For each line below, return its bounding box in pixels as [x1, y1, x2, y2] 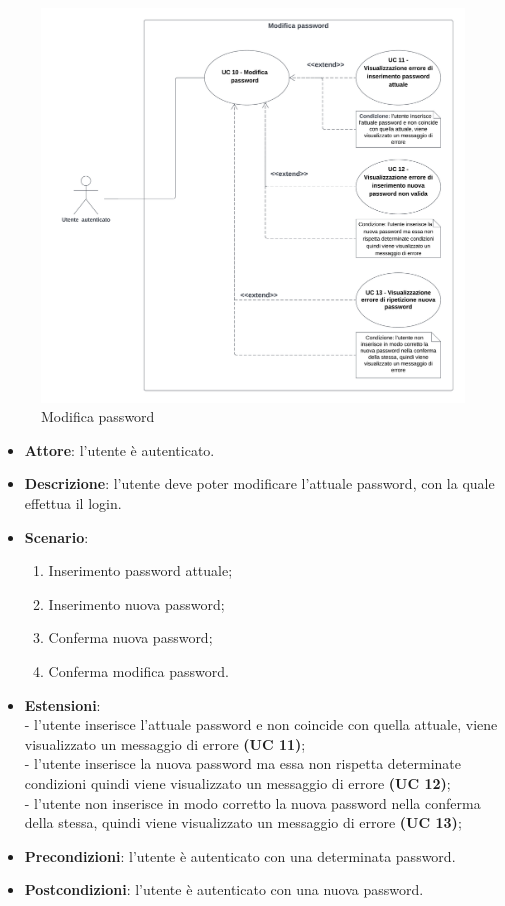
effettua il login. [24, 492, 122, 513]
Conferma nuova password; [48, 627, 213, 648]
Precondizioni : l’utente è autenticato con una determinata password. [24, 845, 456, 866]
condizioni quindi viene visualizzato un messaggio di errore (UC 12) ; [24, 772, 451, 793]
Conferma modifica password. [48, 660, 229, 681]
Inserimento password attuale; [48, 560, 233, 581]
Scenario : [24, 526, 89, 547]
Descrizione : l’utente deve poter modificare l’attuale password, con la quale [24, 473, 495, 494]
